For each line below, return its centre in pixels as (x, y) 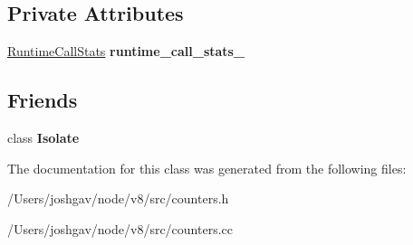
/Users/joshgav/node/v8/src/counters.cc (120, 228)
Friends (43, 100)
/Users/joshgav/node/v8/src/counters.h (118, 198)
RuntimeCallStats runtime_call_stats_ (126, 51)
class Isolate (43, 137)
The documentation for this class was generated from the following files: (207, 168)
